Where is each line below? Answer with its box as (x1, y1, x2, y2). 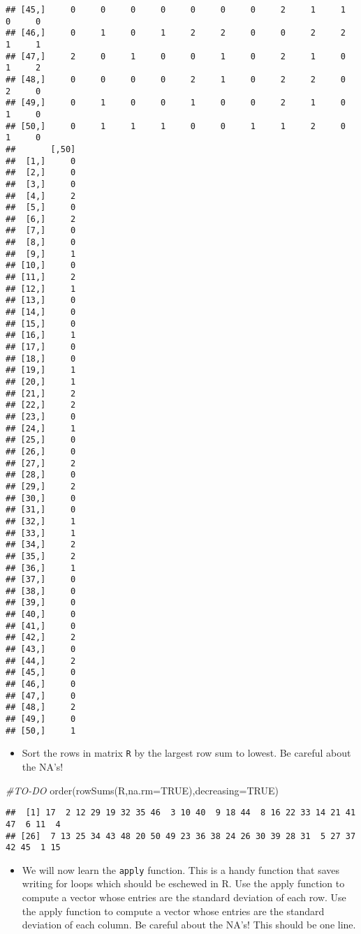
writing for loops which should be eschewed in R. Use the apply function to (22, 876, 345, 891)
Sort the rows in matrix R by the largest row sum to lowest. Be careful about (22, 746, 351, 760)
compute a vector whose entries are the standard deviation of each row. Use (22, 890, 346, 905)
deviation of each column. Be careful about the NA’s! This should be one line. (22, 917, 356, 932)
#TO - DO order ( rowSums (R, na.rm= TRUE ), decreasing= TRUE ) (6, 783, 279, 797)
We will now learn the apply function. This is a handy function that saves (22, 862, 340, 877)
